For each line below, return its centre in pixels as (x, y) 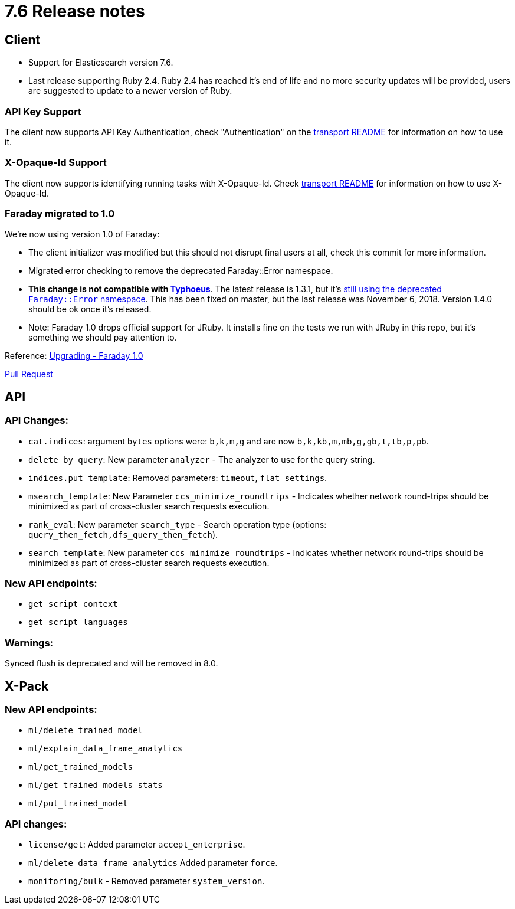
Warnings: (29, 642)
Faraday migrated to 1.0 (60, 214)
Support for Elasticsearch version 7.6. (101, 63)
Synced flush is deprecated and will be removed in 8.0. (111, 663)
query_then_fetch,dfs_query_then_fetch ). (123, 534)
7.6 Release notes (75, 11)
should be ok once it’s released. (90, 309)
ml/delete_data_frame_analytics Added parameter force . (153, 863)
